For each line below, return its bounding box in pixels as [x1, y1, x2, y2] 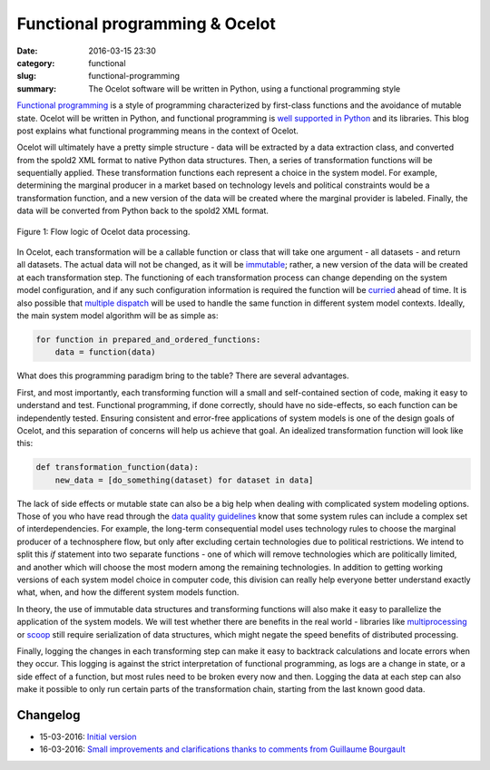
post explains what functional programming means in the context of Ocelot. [16, 125, 299, 136]
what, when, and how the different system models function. [16, 587, 240, 598]
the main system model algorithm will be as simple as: [16, 309, 219, 321]
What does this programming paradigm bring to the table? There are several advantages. [16, 370, 349, 381]
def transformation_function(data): [35, 463, 200, 473]
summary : [16, 83, 57, 94]
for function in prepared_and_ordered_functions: [35, 334, 261, 345]
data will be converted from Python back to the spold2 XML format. [16, 205, 269, 217]
